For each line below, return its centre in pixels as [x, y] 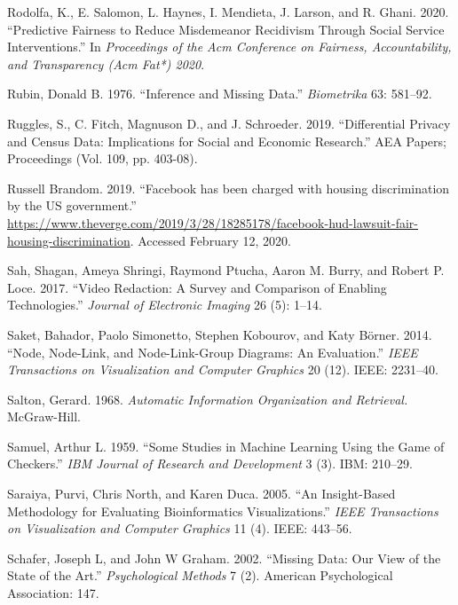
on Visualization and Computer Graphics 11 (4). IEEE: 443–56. [180, 528]
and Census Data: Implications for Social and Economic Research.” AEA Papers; [227, 141]
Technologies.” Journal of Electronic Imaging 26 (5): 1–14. [165, 305]
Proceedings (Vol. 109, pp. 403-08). [103, 158]
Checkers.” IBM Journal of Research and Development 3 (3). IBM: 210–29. [210, 464]
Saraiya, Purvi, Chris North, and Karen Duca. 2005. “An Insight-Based [201, 494]
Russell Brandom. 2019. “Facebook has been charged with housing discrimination [229, 188]
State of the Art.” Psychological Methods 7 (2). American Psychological [200, 575]
